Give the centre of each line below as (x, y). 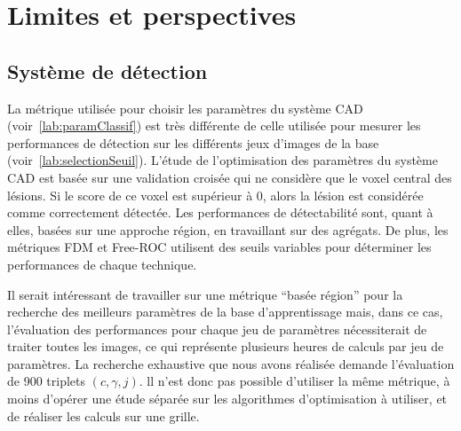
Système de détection (107, 71)
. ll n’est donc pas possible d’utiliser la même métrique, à (294, 381)
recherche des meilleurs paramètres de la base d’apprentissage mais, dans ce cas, (225, 312)
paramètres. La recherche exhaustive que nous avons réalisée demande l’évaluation (231, 363)
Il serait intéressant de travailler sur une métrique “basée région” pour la (205, 294)
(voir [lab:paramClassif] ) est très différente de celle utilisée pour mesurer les (214, 125)
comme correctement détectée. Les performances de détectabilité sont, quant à (220, 212)
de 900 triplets (47, 381)
